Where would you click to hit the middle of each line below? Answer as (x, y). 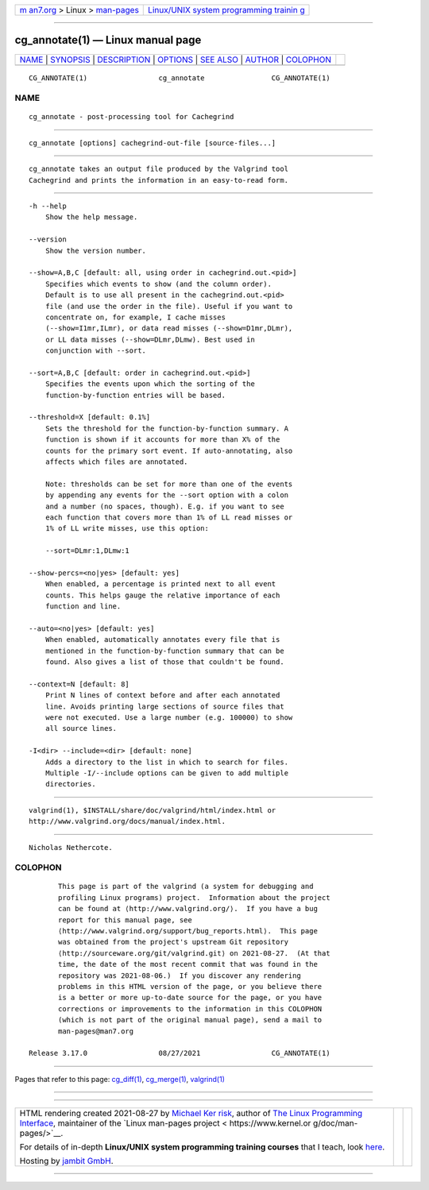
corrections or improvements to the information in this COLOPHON (190, 1008)
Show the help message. (91, 217)
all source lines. (81, 728)
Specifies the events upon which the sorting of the (150, 384)
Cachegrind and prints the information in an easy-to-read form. (159, 180)
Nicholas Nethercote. (71, 847)
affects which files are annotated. (116, 462)
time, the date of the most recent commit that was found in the (188, 964)
